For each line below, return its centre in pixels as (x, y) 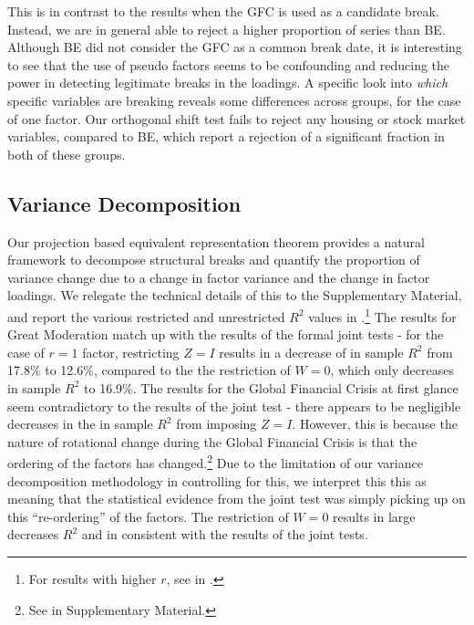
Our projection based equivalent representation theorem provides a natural (216, 241)
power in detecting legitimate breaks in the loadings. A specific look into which (228, 83)
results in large (374, 516)
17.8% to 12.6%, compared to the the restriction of (149, 370)
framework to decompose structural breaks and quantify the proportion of (214, 260)
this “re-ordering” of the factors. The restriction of (148, 516)
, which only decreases (392, 370)
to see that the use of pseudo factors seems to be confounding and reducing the (229, 64)
